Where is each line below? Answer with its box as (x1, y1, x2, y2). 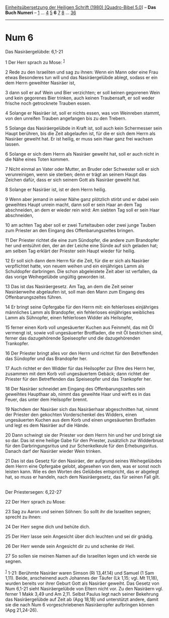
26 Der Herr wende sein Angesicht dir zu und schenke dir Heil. (5, 543, 135, 549)
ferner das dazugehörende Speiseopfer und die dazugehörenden (5, 335, 141, 341)
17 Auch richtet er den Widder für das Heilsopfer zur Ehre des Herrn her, (5, 365, 155, 371)
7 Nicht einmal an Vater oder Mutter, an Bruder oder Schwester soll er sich (5, 166, 159, 172)
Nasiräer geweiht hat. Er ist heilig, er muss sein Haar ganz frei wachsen (5, 135, 153, 142)
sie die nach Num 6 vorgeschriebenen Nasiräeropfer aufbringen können (5, 602, 155, 608)
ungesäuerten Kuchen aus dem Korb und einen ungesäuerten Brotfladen (5, 417, 156, 423)
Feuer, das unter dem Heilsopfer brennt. (5, 396, 88, 402)
